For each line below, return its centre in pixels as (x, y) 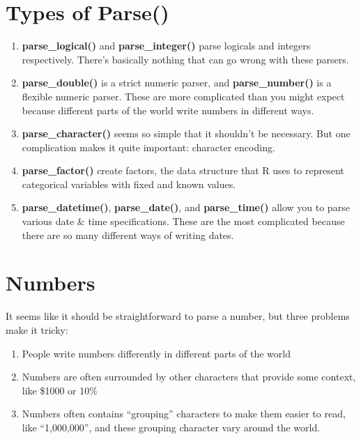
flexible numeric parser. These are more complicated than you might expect (183, 96)
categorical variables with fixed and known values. (129, 184)
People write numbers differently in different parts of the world (156, 353)
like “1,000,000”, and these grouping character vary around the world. (171, 427)
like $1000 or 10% (60, 390)
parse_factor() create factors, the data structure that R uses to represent (183, 170)
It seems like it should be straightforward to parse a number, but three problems (178, 316)
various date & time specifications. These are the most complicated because (183, 221)
